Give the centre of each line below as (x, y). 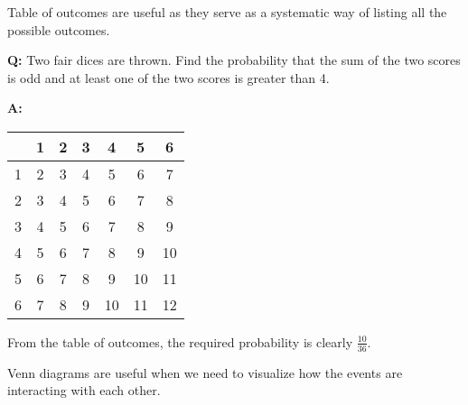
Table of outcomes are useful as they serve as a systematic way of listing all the (227, 12)
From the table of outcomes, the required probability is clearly (180, 341)
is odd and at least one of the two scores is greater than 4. (168, 77)
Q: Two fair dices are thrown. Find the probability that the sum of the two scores (234, 60)
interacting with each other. (84, 390)
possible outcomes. (59, 29)
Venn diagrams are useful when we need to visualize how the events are (205, 372)
